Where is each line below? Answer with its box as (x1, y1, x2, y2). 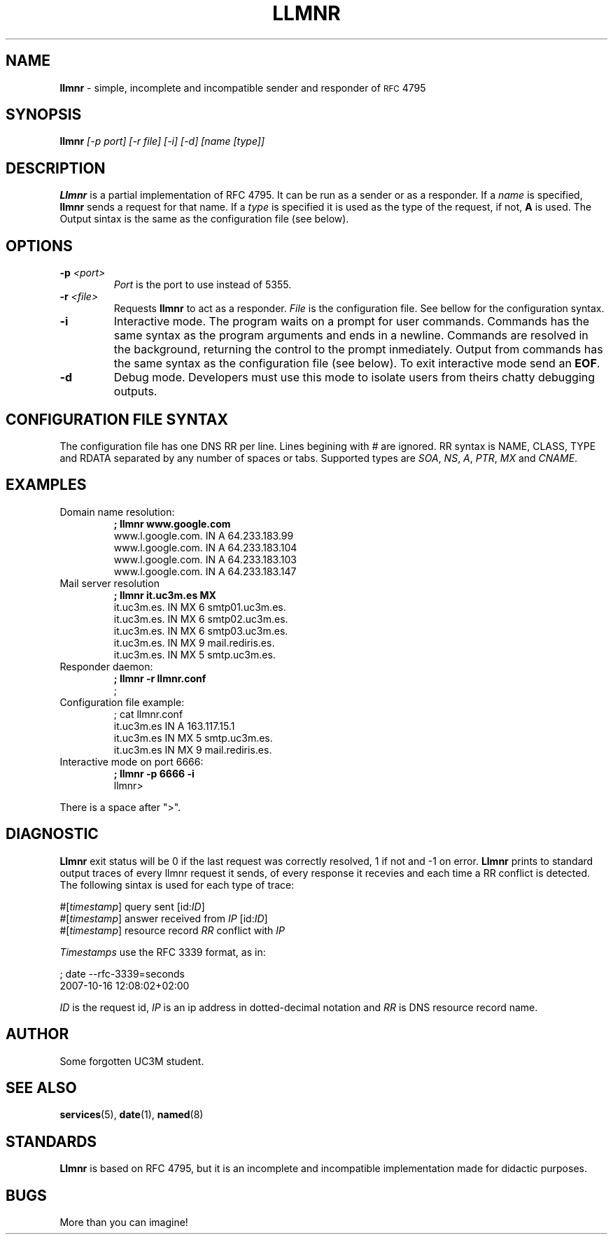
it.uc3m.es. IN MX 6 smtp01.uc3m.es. (113, 600, 286, 613)
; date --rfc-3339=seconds (59, 967, 185, 980)
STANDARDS (6, 1132, 97, 1150)
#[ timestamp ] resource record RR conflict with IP (59, 924, 286, 936)
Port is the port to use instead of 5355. (113, 279, 292, 291)
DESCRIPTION (6, 159, 106, 177)
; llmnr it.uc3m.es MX (113, 589, 216, 601)
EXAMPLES (6, 476, 87, 494)
